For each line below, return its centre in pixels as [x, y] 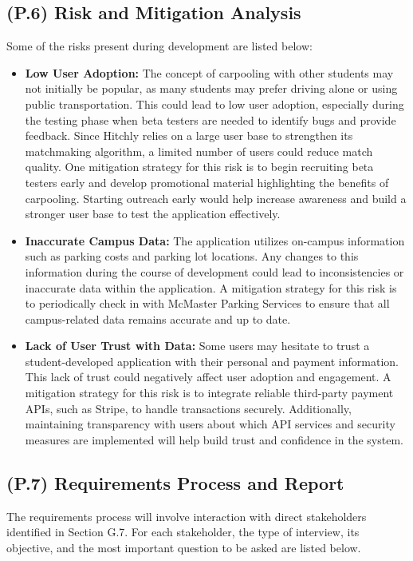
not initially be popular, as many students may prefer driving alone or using [211, 88]
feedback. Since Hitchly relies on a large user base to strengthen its [189, 135]
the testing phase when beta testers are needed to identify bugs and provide [210, 119]
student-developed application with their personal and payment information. [212, 361]
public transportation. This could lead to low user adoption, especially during [214, 103]
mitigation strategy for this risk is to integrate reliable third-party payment [209, 393]
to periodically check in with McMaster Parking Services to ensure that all [207, 303]
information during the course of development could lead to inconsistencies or [214, 271]
